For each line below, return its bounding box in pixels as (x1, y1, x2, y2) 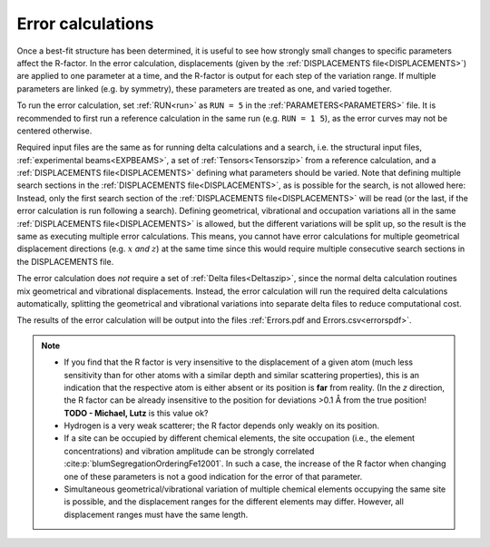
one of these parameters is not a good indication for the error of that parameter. (64, 471, 363, 482)
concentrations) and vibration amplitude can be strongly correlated (64, 445, 315, 456)
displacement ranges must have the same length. (64, 509, 249, 520)
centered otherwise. (16, 125, 93, 136)
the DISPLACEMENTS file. (16, 256, 114, 267)
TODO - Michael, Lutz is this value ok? (64, 407, 209, 418)
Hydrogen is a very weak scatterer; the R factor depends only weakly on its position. (64, 420, 380, 431)
